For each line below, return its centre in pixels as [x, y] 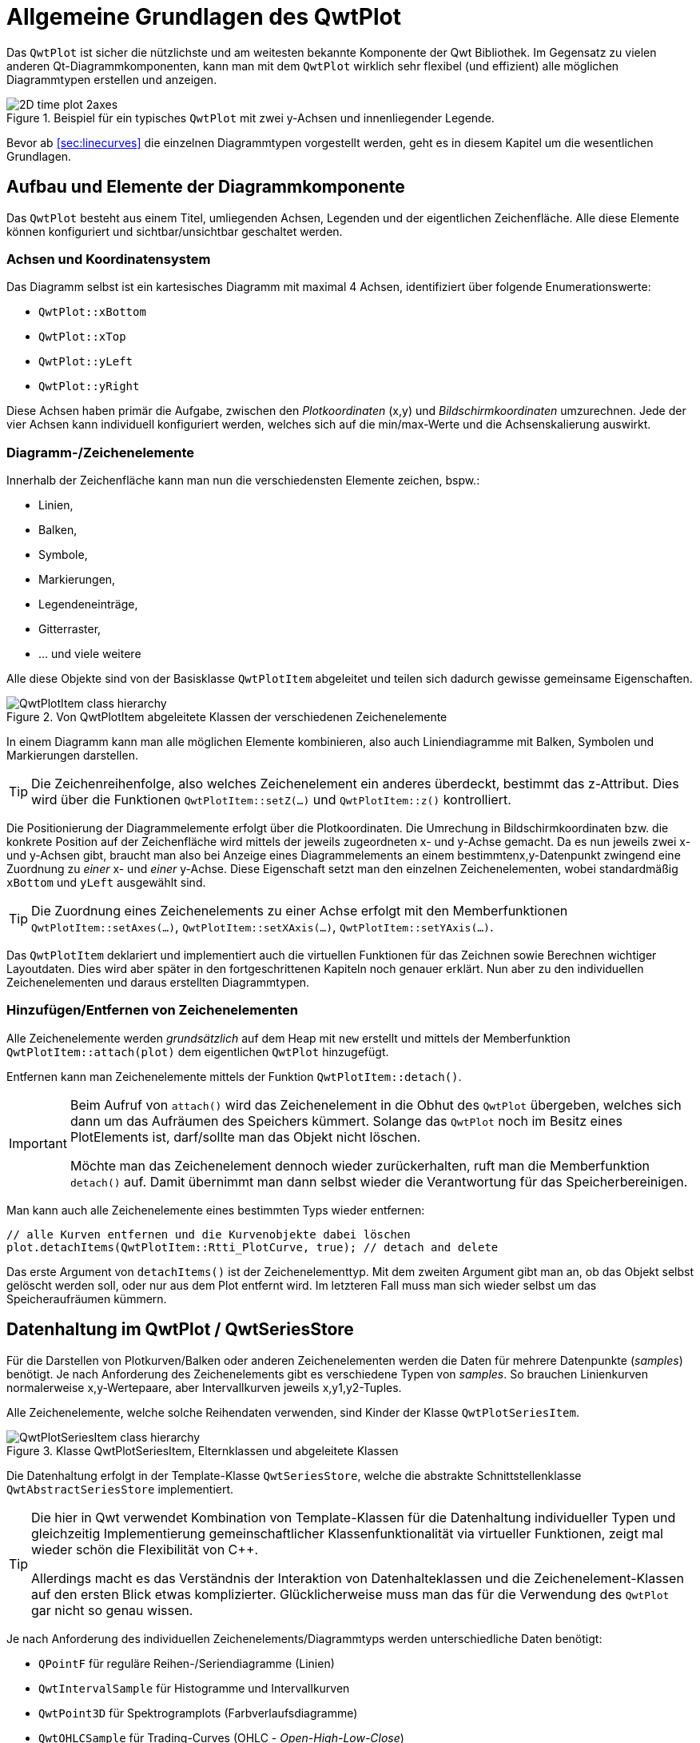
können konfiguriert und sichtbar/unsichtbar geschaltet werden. [175, 231]
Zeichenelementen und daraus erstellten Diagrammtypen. [158, 983]
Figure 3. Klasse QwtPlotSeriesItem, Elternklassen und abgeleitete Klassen [203, 1450]
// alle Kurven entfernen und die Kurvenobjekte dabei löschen [209, 1234]
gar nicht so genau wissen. [112, 1610]
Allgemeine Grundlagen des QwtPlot [204, 17]
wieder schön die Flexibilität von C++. [145, 1549]
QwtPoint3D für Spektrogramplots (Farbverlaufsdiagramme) [198, 1713]
